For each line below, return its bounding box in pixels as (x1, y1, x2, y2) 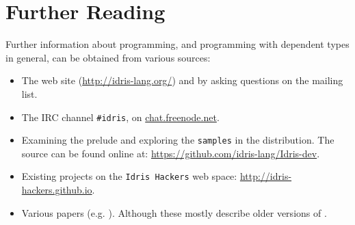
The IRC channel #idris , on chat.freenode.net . (21, 109, 220, 124)
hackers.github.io (21, 183, 92, 197)
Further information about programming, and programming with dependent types (5, 37, 350, 51)
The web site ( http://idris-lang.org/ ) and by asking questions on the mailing (21, 73, 343, 88)
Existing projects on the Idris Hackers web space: (21, 169, 237, 183)
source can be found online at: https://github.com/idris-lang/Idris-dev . (21, 146, 320, 160)
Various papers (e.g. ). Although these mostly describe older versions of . (21, 205, 327, 220)
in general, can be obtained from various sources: (5, 50, 211, 64)
